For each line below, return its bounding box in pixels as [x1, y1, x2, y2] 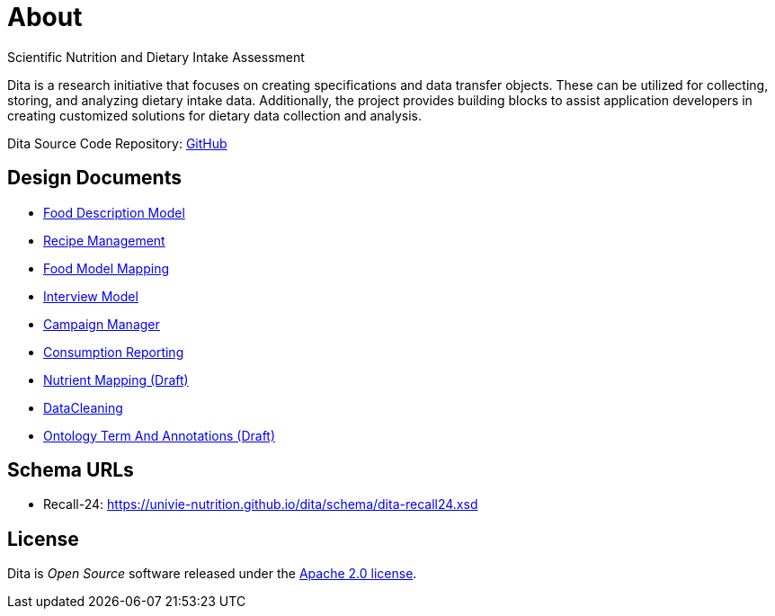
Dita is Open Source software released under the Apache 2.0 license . [7, 566, 417, 582]
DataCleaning [43, 399, 123, 415]
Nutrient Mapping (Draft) [43, 371, 189, 388]
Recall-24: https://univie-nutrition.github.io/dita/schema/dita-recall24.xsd [43, 496, 478, 513]
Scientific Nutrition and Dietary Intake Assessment [7, 49, 305, 65]
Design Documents [7, 166, 182, 190]
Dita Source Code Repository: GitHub [7, 135, 227, 151]
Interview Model [43, 288, 138, 304]
